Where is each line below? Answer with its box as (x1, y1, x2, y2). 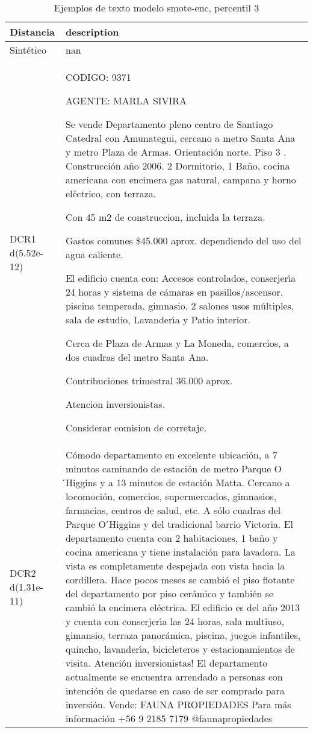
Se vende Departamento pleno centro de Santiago (65, 117, 273, 131)
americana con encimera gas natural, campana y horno (65, 173, 296, 186)
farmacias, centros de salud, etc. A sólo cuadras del (65, 503, 281, 517)
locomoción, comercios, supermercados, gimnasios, (65, 489, 277, 503)
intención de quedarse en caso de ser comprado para (65, 684, 285, 697)
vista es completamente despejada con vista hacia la (65, 559, 285, 573)
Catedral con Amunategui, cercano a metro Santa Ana (65, 131, 296, 145)
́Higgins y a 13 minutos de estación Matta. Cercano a (65, 475, 290, 489)
